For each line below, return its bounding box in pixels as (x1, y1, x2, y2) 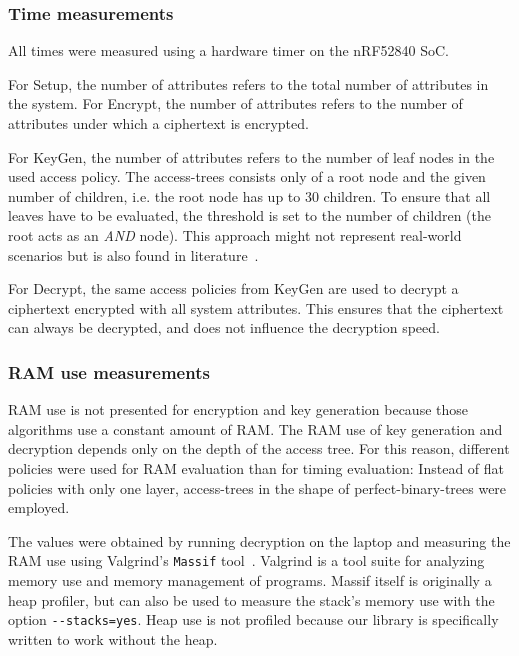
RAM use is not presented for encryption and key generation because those (8, 399, 468, 420)
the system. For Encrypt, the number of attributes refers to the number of (8, 93, 463, 114)
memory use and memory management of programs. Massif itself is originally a (8, 569, 492, 590)
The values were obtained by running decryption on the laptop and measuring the (8, 530, 511, 551)
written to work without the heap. (8, 628, 218, 649)
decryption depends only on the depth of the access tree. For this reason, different (8, 438, 510, 459)
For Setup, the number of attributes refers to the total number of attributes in (8, 73, 489, 94)
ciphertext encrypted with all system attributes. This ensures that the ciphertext (8, 297, 504, 318)
